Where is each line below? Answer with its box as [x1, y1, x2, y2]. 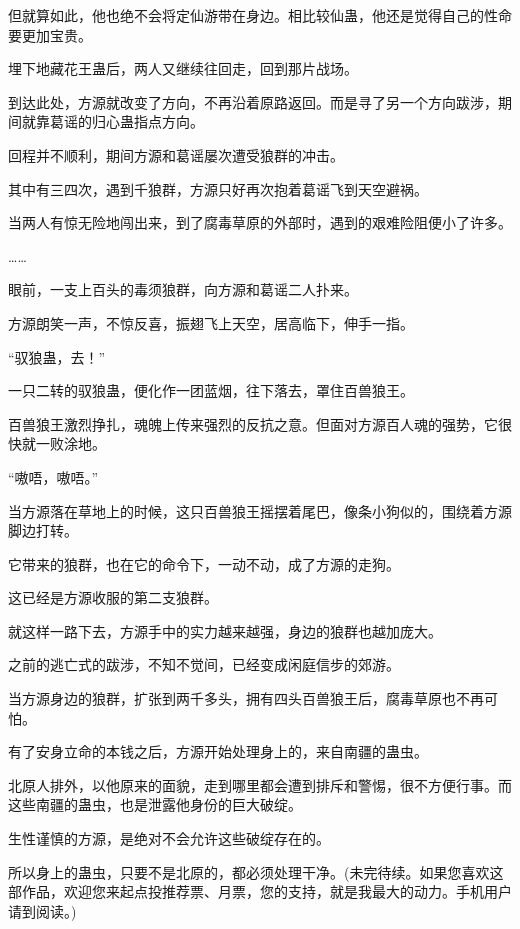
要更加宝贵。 [8, 24, 92, 45]
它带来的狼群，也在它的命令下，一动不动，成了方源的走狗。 [8, 553, 400, 574]
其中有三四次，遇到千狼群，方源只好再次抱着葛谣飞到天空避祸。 [8, 178, 428, 199]
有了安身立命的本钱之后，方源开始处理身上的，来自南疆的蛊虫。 [8, 741, 428, 762]
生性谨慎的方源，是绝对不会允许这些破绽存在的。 [8, 828, 330, 849]
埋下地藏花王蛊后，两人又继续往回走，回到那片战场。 [8, 58, 358, 79]
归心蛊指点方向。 [91, 111, 204, 132]
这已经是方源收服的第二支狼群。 [8, 587, 218, 608]
